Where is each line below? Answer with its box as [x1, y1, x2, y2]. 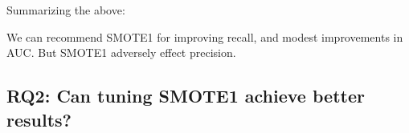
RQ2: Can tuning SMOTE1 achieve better [6, 83, 365, 108]
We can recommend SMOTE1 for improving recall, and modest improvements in [6, 28, 403, 45]
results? [6, 107, 72, 131]
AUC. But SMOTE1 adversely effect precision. [6, 44, 236, 61]
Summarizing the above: [6, 2, 125, 18]
